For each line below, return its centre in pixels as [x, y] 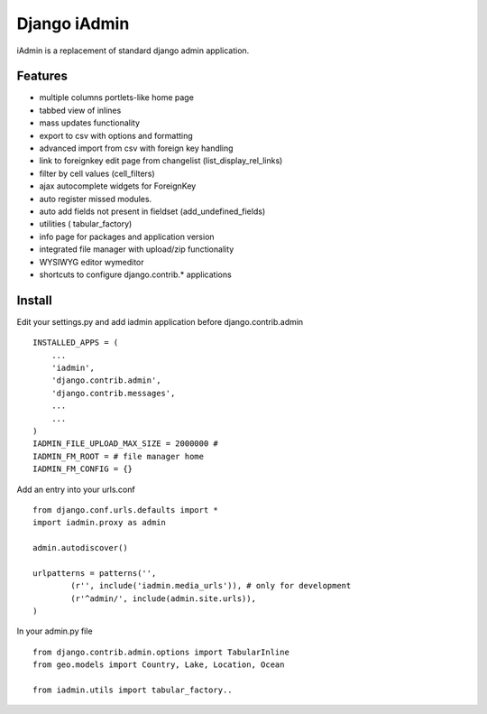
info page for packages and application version [127, 236]
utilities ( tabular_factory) [86, 224]
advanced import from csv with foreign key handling [136, 148]
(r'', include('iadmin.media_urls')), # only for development [211, 586]
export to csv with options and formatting [116, 135]
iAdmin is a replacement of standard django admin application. [133, 51]
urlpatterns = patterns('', [95, 573]
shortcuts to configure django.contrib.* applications [135, 274]
